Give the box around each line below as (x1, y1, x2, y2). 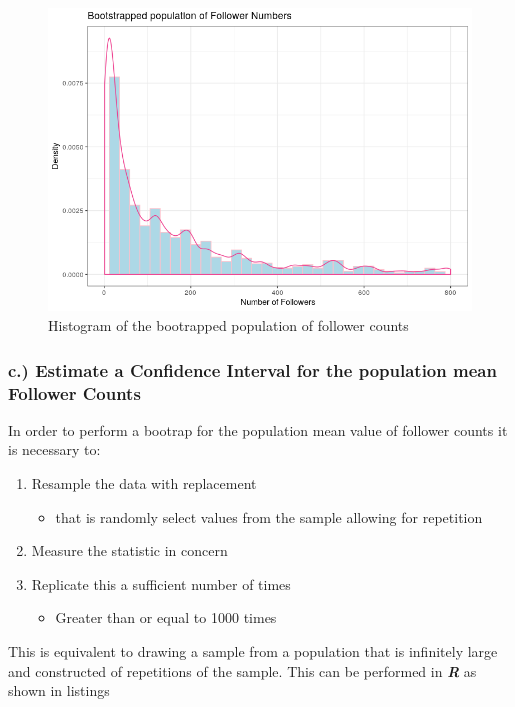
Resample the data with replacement (31, 473, 257, 493)
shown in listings (8, 680, 110, 701)
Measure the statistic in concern (31, 540, 228, 561)
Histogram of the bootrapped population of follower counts (48, 315, 409, 336)
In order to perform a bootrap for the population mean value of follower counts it (8, 419, 508, 440)
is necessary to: (8, 439, 101, 460)
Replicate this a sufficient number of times (31, 573, 291, 594)
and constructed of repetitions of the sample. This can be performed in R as (8, 660, 477, 681)
